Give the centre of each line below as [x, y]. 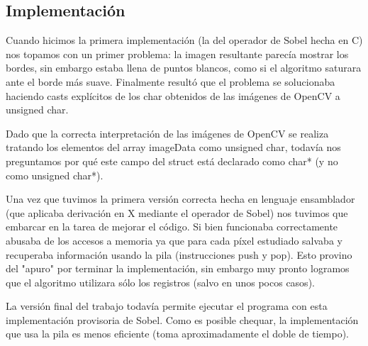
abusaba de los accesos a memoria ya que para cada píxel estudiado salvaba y [174, 240]
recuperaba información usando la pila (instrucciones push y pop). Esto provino [179, 254]
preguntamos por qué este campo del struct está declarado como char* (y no [172, 161]
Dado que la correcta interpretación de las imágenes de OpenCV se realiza [167, 133]
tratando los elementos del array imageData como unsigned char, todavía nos [173, 147]
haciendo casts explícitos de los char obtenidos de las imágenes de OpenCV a [173, 95]
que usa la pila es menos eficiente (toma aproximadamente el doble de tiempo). [177, 334]
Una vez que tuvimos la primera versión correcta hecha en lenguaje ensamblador [180, 199]
